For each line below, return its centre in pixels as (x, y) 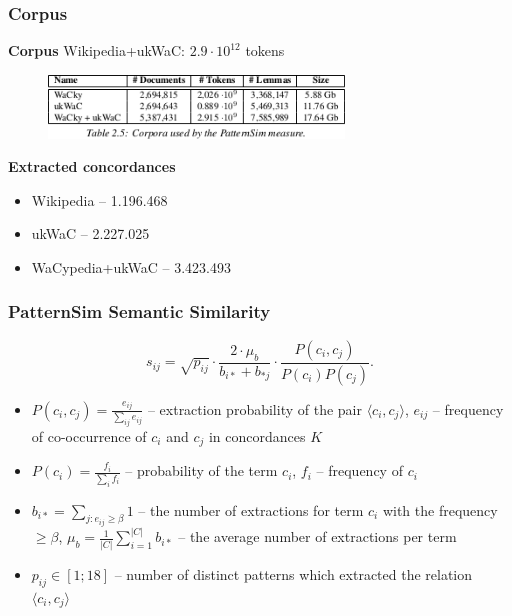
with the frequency (440, 509)
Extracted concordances (92, 166)
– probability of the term (201, 470)
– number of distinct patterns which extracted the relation (293, 573)
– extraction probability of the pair (254, 408)
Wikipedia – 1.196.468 (99, 199)
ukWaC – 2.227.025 (90, 233)
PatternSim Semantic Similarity (139, 311)
